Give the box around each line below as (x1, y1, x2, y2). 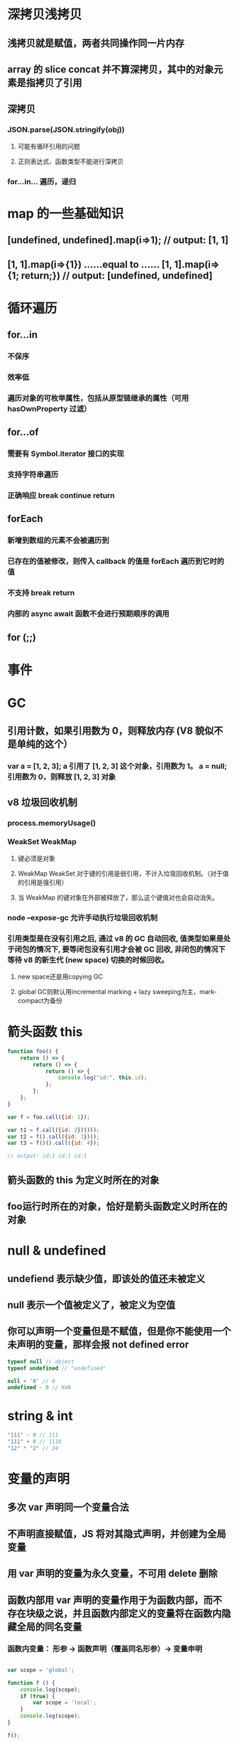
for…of (7, 426, 39, 438)
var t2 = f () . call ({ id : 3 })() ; (7, 1133, 100, 1140)
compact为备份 (17, 996, 62, 1005)
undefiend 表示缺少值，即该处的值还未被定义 (7, 1272, 206, 1284)
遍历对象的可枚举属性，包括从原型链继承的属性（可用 (7, 393, 189, 403)
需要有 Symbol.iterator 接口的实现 (7, 449, 124, 459)
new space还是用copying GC (17, 972, 103, 981)
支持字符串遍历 (7, 470, 59, 480)
